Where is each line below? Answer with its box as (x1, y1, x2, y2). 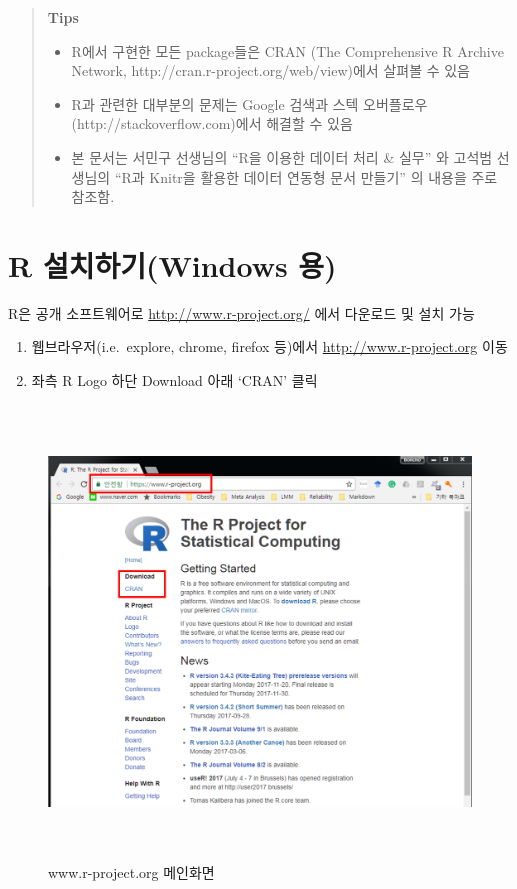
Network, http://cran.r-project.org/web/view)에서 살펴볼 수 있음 (71, 60, 471, 81)
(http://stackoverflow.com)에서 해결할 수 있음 (71, 113, 353, 134)
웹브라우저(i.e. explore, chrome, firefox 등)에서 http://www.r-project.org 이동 (31, 336, 508, 357)
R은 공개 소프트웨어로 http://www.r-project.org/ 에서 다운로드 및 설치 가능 (8, 302, 475, 323)
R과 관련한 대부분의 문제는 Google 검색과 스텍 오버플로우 (71, 93, 428, 114)
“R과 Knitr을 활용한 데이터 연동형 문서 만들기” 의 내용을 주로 (114, 166, 498, 187)
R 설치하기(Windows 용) (8, 244, 337, 285)
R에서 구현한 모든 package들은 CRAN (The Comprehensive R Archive (71, 40, 504, 61)
